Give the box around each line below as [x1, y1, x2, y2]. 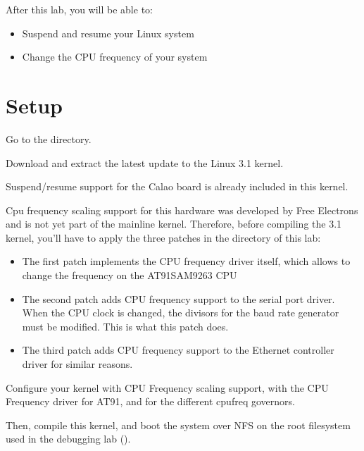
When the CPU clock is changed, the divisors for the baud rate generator [22, 305, 339, 320]
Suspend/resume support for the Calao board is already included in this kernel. [6, 179, 349, 194]
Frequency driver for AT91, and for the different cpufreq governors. [6, 394, 295, 409]
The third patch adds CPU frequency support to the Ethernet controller [22, 342, 334, 357]
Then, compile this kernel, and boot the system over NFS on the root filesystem [6, 417, 351, 432]
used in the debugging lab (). [6, 431, 131, 446]
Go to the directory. [6, 131, 92, 146]
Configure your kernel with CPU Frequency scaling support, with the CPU [6, 380, 329, 395]
